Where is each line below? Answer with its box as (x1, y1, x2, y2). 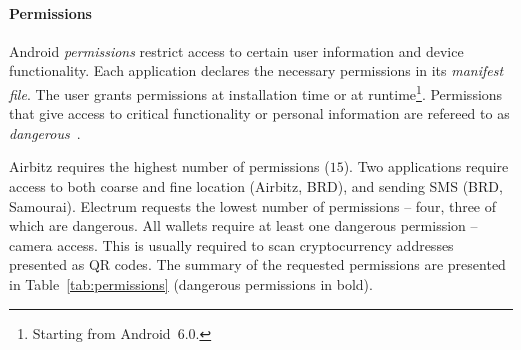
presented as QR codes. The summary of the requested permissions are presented (9, 254, 506, 275)
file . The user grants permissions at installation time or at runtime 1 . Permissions (9, 80, 503, 104)
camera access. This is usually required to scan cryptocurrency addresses (9, 234, 454, 255)
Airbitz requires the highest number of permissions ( (9, 156, 330, 177)
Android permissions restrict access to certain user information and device (9, 40, 464, 61)
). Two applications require (343, 156, 509, 177)
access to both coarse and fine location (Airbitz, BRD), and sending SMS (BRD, (9, 176, 503, 197)
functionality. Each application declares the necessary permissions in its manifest (9, 60, 504, 81)
